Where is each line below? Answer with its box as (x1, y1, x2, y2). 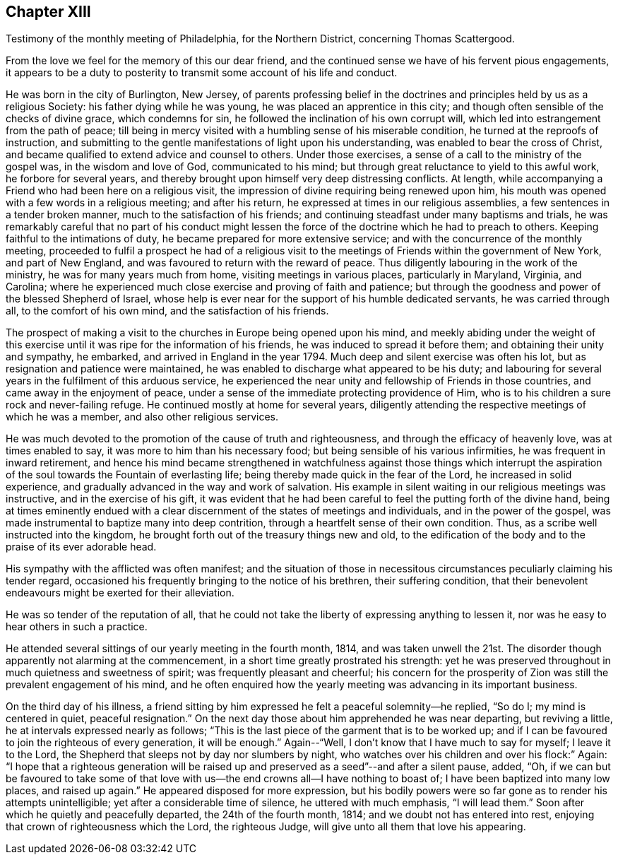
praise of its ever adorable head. (6, 541, 157, 553)
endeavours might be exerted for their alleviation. (6, 587, 234, 599)
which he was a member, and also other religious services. (6, 411, 279, 423)
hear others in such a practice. (6, 620, 148, 633)
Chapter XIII (6, 3, 91, 20)
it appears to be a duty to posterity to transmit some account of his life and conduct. (6, 66, 398, 79)
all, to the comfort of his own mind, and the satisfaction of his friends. (6, 305, 329, 317)
